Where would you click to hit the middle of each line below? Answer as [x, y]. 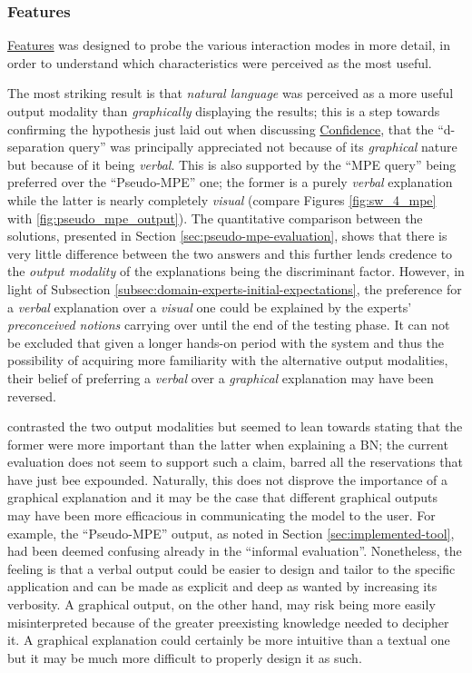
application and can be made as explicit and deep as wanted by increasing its [222, 586]
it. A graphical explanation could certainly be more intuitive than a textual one [229, 640]
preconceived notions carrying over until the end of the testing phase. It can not [229, 325]
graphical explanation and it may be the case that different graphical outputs [222, 497]
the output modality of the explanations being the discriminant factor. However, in [236, 271]
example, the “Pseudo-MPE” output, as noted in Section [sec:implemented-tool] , [231, 533]
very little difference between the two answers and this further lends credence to [230, 253]
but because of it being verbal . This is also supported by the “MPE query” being [232, 164]
